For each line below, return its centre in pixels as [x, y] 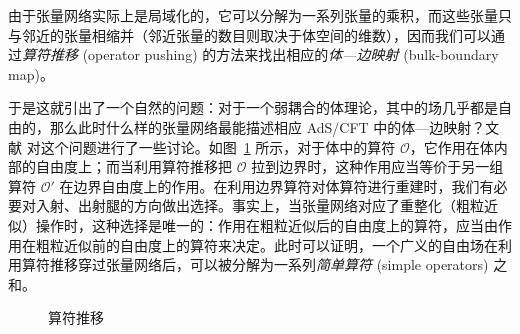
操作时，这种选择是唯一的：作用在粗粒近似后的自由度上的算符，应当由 [266, 224]
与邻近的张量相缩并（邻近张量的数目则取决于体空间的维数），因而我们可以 [249, 34]
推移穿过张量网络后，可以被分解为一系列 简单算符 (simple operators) [269, 264]
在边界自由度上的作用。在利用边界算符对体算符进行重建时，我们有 [276, 185]
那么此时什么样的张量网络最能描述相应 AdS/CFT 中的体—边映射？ [267, 126]
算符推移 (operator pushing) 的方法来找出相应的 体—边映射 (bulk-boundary [260, 54]
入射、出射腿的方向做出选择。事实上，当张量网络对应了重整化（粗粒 [259, 205]
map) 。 [31, 73]
